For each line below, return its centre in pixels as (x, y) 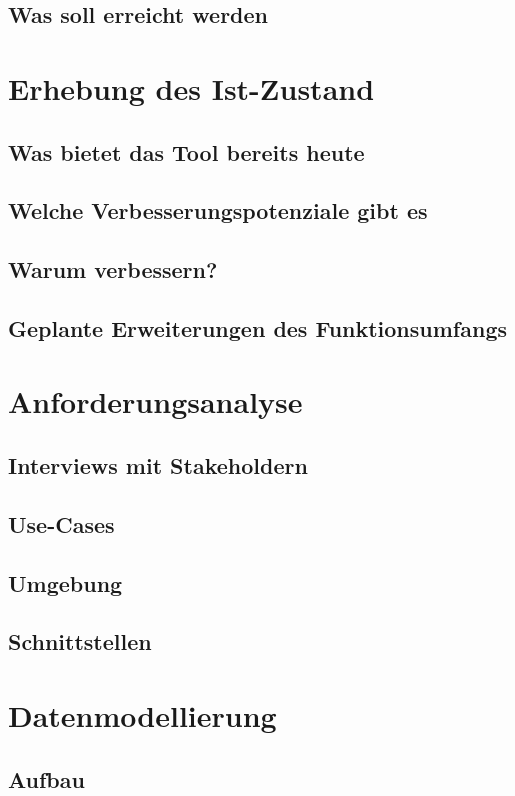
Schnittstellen (80, 641)
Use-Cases (61, 523)
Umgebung (65, 582)
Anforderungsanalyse (155, 401)
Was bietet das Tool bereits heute (186, 151)
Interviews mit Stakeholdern (158, 465)
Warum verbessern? (113, 269)
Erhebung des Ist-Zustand (191, 87)
